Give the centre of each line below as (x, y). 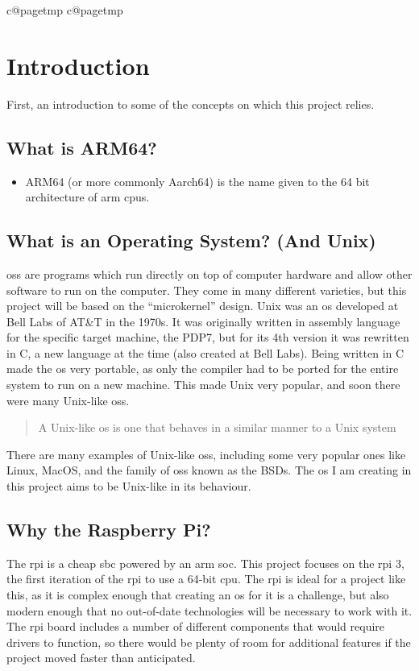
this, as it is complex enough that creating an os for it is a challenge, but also (198, 595)
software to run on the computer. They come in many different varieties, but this (207, 290)
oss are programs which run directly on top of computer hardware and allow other (209, 273)
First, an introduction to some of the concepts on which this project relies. (191, 104)
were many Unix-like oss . (68, 400)
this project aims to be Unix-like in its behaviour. (129, 486)
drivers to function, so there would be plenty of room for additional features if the (209, 642)
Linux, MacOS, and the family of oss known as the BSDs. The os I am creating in (209, 470)
